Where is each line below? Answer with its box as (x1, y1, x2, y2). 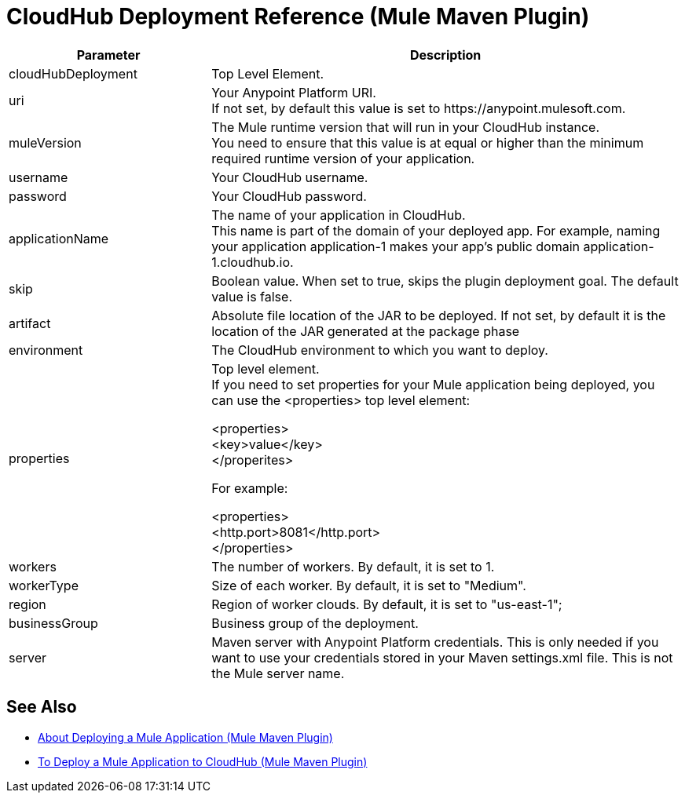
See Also (6, 697, 77, 717)
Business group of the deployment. (211, 615, 419, 631)
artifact (9, 315, 51, 331)
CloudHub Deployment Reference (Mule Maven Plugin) (6, 3, 590, 30)
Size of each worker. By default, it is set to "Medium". (211, 577, 526, 593)
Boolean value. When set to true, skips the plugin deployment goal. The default (211, 272, 679, 289)
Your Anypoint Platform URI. (211, 84, 376, 100)
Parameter (76, 46, 141, 63)
